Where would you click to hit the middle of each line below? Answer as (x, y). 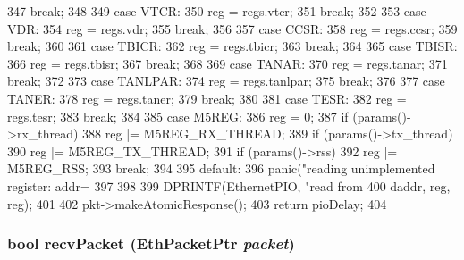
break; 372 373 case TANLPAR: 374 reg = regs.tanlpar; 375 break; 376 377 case (226, 81)
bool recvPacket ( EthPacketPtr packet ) (151, 243)
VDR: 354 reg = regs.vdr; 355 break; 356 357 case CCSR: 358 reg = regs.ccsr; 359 (232, 28)
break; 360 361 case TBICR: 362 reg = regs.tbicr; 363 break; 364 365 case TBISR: (232, 46)
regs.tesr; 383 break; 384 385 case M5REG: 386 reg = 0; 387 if (178, 116)
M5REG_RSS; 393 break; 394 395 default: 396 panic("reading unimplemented (221, 168)
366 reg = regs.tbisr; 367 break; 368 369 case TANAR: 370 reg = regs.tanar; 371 (228, 63)
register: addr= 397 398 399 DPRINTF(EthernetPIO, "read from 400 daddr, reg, (229, 185)
